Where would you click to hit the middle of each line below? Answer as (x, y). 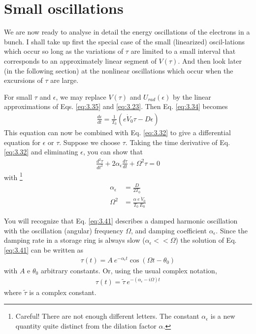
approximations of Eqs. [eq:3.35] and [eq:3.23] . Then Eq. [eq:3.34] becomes (116, 106)
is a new (223, 316)
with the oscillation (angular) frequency (64, 230)
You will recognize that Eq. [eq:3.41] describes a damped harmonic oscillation (121, 221)
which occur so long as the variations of (64, 51)
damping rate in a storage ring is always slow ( (75, 240)
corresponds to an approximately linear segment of (80, 60)
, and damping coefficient (169, 230)
